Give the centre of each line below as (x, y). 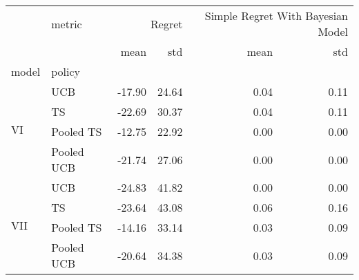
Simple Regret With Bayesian (276, 16)
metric (67, 23)
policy (66, 71)
